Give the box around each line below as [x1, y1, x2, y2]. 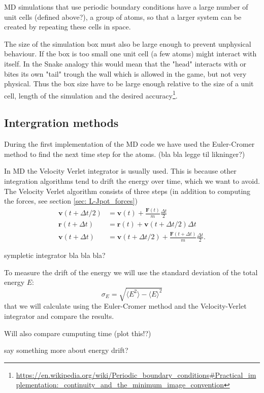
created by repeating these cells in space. [4, 21, 131, 32]
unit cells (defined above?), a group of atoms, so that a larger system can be [4, 11, 242, 22]
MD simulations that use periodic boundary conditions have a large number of [4, 2, 248, 12]
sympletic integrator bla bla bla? [4, 250, 106, 260]
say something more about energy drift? [4, 345, 128, 355]
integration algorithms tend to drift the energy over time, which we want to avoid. [4, 175, 260, 186]
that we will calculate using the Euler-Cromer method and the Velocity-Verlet [4, 301, 247, 311]
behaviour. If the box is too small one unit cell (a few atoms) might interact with [4, 48, 257, 59]
